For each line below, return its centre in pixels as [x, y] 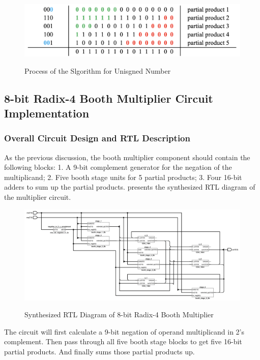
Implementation [47, 113]
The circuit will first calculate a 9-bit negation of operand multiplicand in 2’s [124, 331]
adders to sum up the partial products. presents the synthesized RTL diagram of [130, 187]
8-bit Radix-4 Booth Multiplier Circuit [109, 98]
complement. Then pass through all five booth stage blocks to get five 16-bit [123, 341]
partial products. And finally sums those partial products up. [99, 351]
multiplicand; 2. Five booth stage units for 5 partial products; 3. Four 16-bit [123, 177]
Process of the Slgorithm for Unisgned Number [98, 70]
